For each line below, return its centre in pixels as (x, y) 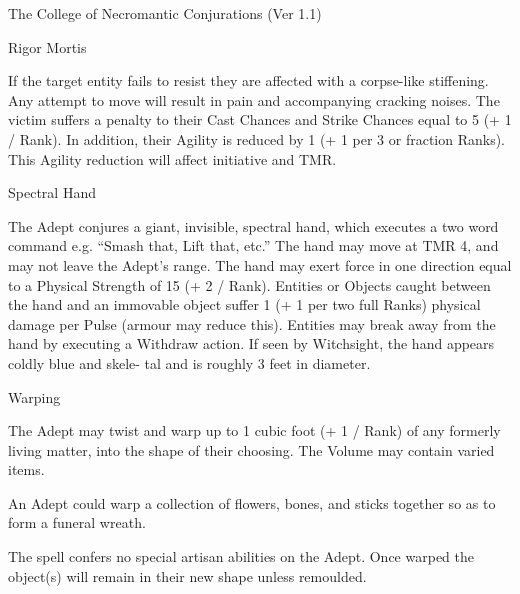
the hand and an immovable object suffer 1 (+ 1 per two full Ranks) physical (244, 304)
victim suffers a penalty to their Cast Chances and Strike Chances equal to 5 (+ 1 (260, 119)
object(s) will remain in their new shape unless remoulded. (187, 575)
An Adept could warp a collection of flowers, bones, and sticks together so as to (252, 502)
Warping (34, 396)
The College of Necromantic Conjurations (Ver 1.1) (165, 13)
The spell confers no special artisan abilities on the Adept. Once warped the (241, 556)
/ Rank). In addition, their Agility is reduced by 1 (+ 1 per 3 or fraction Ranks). (256, 138)
